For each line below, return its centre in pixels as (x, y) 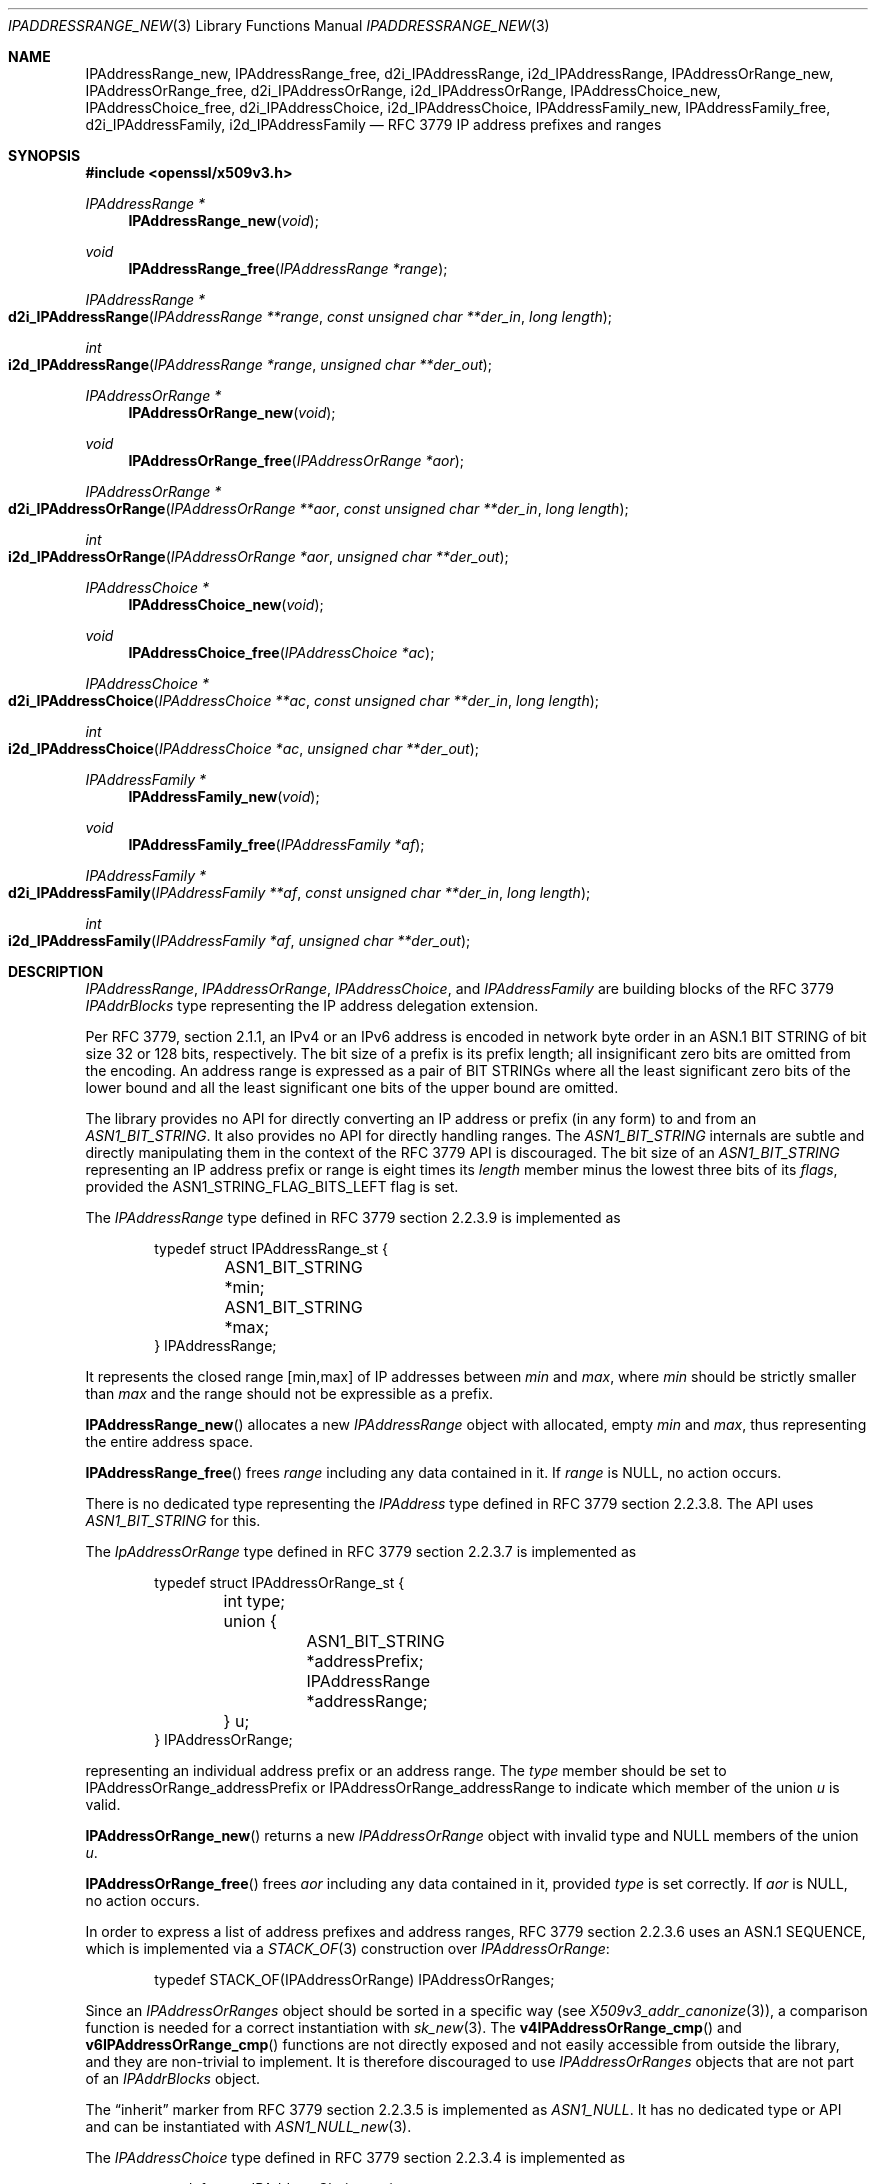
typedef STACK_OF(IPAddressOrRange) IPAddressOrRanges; (354, 1979)
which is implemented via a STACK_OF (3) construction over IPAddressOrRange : (347, 1948)
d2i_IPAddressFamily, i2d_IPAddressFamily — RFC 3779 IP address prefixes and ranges (373, 124)
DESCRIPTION (56, 971)
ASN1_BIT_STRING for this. (173, 1520)
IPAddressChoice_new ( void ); (226, 604)
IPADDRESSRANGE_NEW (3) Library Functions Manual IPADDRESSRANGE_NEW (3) (279, 25)
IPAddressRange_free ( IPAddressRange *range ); (288, 268)
